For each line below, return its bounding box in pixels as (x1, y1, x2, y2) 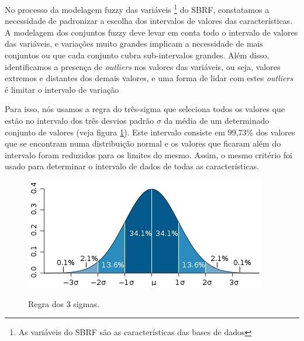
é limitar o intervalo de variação (5, 83, 119, 95)
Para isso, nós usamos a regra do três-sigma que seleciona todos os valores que (5, 103, 285, 115)
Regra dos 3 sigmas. (28, 297, 99, 309)
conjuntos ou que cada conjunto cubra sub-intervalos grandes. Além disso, (5, 49, 270, 61)
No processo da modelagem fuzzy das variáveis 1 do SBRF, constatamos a (5, 2, 270, 15)
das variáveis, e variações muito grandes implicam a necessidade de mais (5, 37, 263, 50)
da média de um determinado (164, 114, 270, 126)
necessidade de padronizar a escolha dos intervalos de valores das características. (5, 15, 293, 27)
